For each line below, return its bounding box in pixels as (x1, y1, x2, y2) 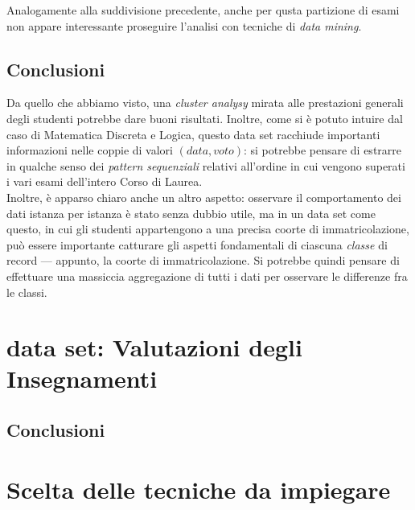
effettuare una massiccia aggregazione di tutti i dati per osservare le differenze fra (6, 267, 408, 284)
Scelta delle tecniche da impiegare (6, 472, 391, 505)
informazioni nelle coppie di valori (6, 142, 173, 158)
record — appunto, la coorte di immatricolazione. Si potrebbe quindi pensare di (6, 252, 400, 269)
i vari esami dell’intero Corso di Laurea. (6, 173, 203, 190)
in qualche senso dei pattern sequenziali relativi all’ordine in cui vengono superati (6, 157, 405, 174)
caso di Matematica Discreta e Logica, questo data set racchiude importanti (6, 125, 380, 142)
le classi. (6, 283, 47, 300)
